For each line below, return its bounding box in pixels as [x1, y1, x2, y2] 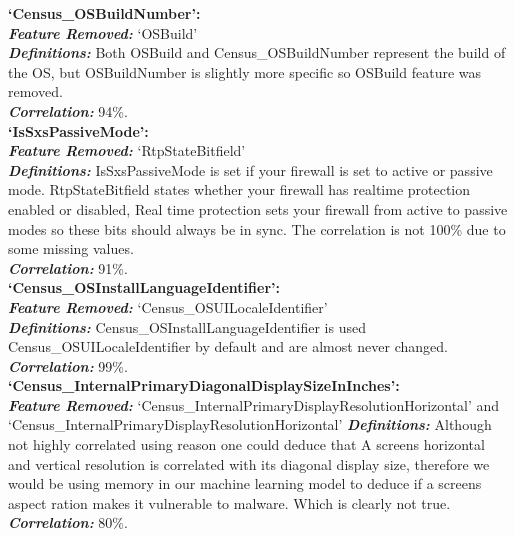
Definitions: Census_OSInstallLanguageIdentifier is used [8, 316, 366, 337]
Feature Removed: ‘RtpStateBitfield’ [8, 140, 246, 161]
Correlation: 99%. [8, 355, 128, 376]
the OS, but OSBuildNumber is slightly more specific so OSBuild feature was [8, 61, 482, 82]
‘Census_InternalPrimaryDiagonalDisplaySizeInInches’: [8, 375, 400, 396]
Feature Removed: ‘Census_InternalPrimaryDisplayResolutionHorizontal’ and [8, 394, 500, 415]
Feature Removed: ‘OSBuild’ [8, 22, 198, 43]
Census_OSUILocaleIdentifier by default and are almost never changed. [8, 336, 448, 357]
